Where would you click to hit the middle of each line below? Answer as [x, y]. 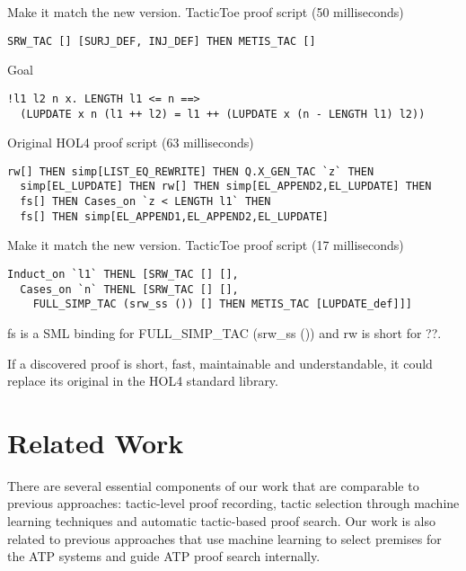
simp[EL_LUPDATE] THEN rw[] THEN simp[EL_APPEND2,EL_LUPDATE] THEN [226, 187]
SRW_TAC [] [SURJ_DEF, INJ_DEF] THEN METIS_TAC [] [162, 41]
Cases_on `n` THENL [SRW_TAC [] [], [129, 289]
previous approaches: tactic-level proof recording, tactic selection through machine [233, 503]
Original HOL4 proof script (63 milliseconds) [131, 143]
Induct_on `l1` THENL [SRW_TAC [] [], [123, 274]
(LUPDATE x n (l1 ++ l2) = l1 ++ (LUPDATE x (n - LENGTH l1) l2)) [223, 114]
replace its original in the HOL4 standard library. [143, 381]
